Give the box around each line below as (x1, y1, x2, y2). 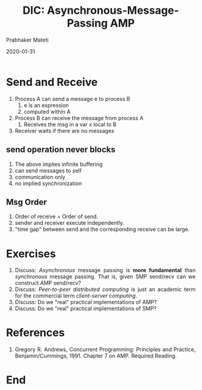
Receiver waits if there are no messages (14, 127, 115, 134)
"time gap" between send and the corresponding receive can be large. (14, 226, 190, 233)
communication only (14, 173, 66, 180)
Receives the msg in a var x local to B (23, 121, 117, 128)
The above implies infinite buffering (14, 160, 103, 168)
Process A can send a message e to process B (14, 95, 130, 102)
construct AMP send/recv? (14, 279, 82, 287)
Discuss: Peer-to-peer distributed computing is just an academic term (14, 286, 196, 293)
